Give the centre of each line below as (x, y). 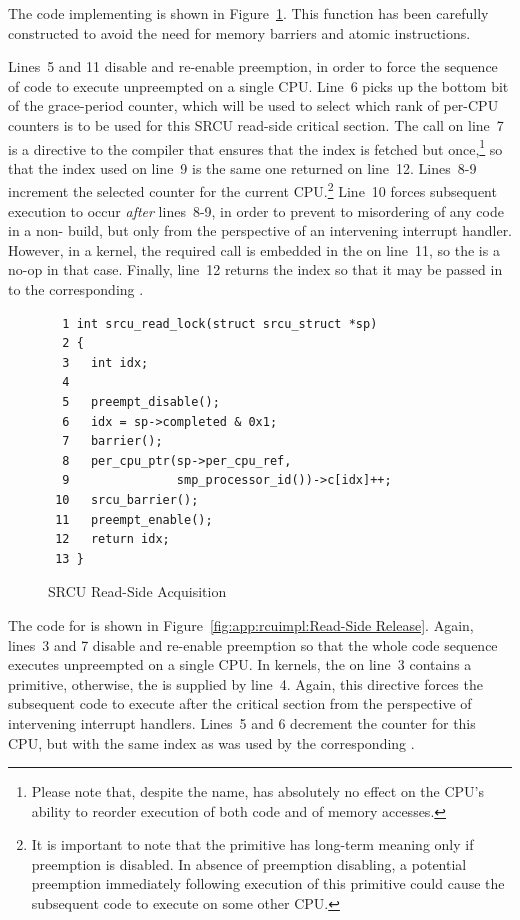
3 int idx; (105, 362)
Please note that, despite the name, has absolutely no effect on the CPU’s (258, 791)
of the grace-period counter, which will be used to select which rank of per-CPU (253, 105)
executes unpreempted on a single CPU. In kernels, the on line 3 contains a (240, 664)
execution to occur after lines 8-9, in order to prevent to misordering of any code (256, 210)
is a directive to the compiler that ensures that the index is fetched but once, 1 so (255, 147)
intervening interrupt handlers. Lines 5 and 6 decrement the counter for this (242, 722)
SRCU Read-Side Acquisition (137, 591)
